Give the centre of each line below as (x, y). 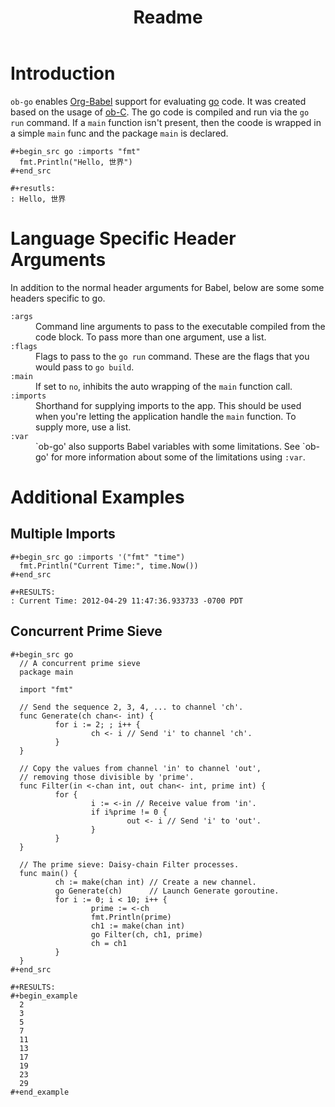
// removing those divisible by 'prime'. (107, 777)
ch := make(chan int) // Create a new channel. (155, 882)
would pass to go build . (85, 367)
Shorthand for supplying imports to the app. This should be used (168, 405)
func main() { (48, 873)
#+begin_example (44, 996)
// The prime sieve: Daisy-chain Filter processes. (129, 864)
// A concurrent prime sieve (80, 663)
